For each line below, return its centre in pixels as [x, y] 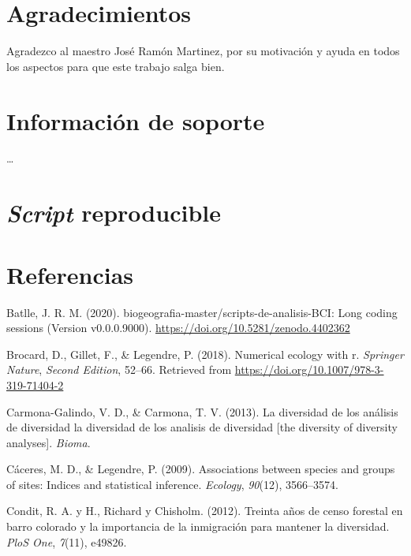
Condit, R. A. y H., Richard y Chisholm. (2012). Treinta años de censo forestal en [205, 511]
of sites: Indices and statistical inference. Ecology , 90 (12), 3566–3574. [172, 484]
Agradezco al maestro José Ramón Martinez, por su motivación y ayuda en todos [203, 51]
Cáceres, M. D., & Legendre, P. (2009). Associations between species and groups [201, 469]
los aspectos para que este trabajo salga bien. [116, 66]
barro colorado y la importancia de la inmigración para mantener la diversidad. [198, 526]
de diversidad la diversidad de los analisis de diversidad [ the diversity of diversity [202, 427]
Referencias [70, 274]
